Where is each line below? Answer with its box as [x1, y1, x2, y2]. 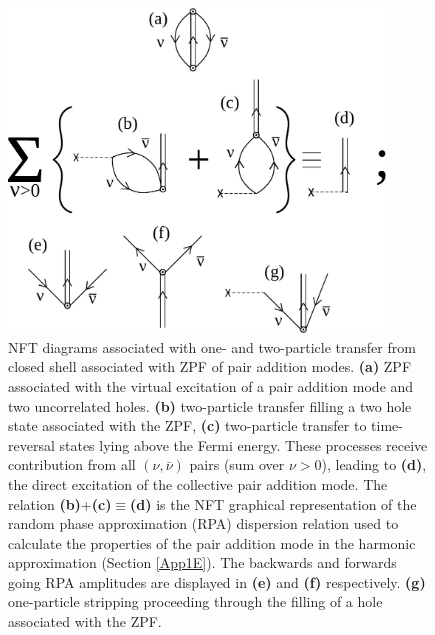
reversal [8, 434, 55, 455]
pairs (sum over [189, 454, 285, 475]
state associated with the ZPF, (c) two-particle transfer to [8, 415, 367, 436]
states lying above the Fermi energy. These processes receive [59, 434, 428, 455]
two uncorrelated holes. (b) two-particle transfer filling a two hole [8, 395, 412, 416]
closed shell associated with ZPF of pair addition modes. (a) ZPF [8, 356, 412, 377]
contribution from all [8, 454, 136, 475]
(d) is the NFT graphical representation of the [130, 493, 417, 514]
